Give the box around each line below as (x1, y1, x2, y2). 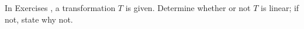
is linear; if (261, 2, 299, 13)
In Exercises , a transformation (5, 2, 116, 13)
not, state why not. (5, 13, 73, 25)
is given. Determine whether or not (125, 2, 251, 13)
